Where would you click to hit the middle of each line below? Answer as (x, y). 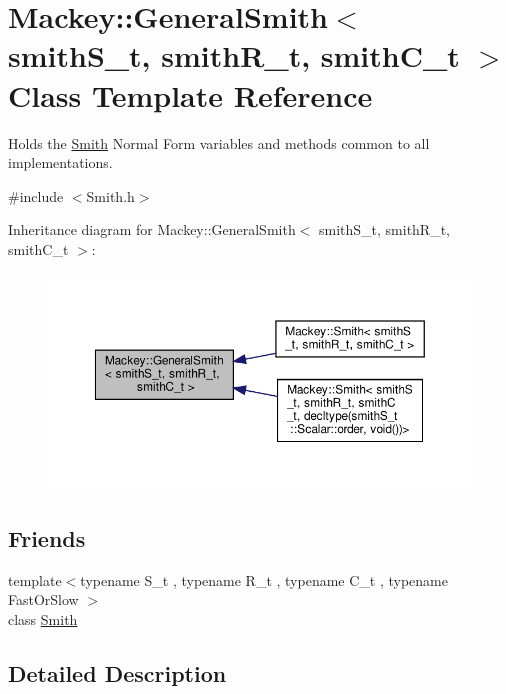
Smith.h (110, 195)
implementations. (60, 162)
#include (36, 195)
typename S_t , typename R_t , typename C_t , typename (264, 579)
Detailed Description (117, 672)
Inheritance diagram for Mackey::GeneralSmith (152, 229)
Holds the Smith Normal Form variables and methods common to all (219, 142)
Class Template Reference (190, 94)
